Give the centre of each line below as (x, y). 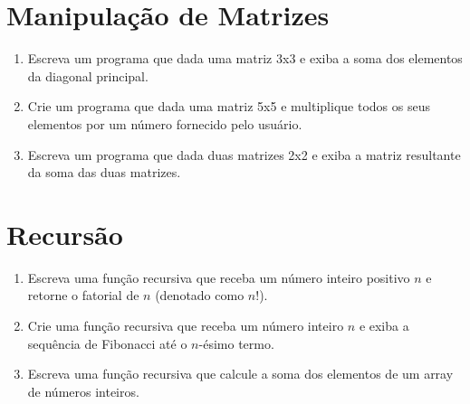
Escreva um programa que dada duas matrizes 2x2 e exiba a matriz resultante (244, 154)
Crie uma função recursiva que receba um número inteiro (186, 325)
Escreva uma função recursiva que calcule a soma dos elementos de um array (240, 374)
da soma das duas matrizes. (104, 172)
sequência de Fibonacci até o (107, 343)
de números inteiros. (83, 391)
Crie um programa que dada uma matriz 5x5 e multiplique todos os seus (229, 106)
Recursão (65, 234)
